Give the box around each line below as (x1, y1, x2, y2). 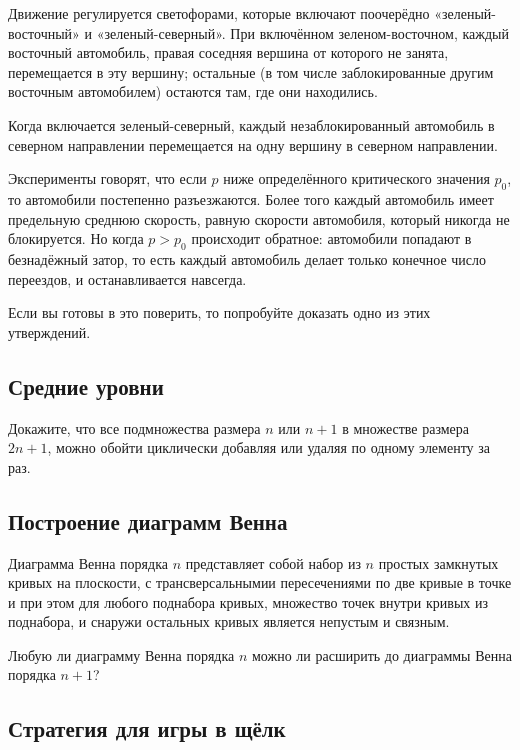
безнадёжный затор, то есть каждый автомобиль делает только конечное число (8, 248, 487, 269)
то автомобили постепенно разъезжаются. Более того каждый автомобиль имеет (8, 188, 494, 209)
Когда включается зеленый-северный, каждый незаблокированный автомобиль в (8, 114, 495, 135)
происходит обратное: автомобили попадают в (191, 228, 472, 249)
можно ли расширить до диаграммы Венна (251, 644, 512, 665)
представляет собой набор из (185, 552, 361, 573)
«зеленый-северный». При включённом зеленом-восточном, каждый (96, 22, 509, 43)
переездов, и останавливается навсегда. (8, 268, 247, 289)
